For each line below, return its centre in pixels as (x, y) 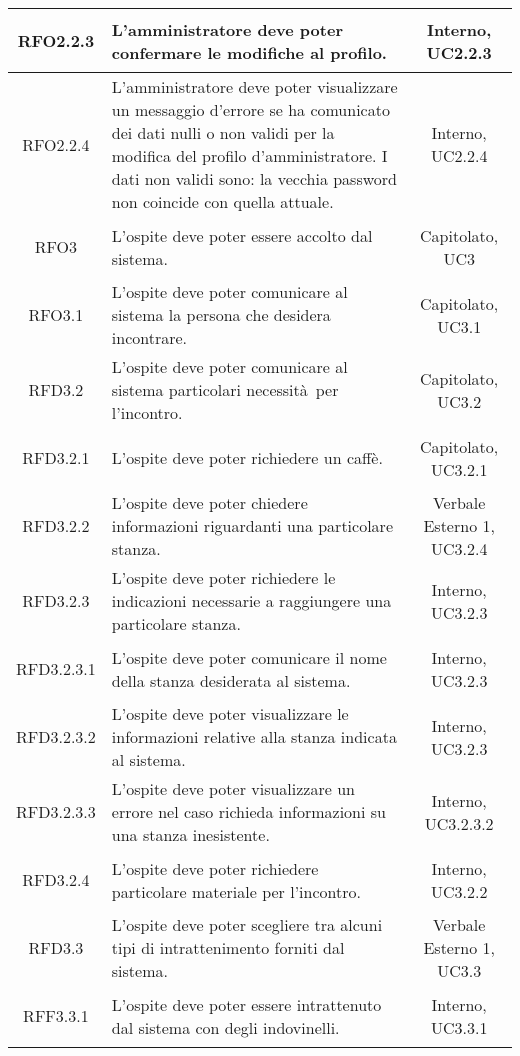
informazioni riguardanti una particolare (252, 525)
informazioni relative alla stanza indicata (254, 736)
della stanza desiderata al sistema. (231, 680)
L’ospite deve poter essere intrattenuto (246, 1004)
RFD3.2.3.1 (56, 668)
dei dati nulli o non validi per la (223, 132)
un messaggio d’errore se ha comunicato (250, 109)
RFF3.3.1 (56, 1015)
